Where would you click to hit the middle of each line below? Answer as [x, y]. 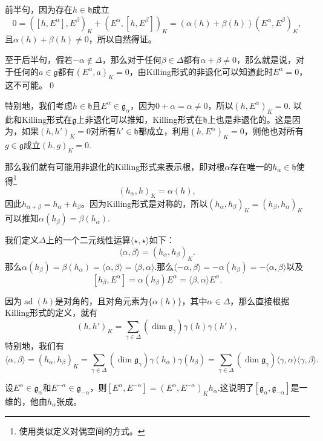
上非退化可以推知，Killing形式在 [140, 119]
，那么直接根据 [260, 300]
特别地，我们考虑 [39, 105]
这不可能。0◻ [31, 85]
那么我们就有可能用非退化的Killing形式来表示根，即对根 [115, 166]
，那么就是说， [266, 59]
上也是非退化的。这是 [250, 119]
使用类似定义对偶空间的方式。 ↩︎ [82, 430]
